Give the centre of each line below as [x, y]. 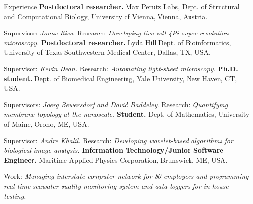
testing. [15, 195]
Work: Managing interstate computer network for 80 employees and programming [126, 176]
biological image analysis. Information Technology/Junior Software [114, 150]
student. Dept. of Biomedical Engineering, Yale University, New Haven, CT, [121, 78]
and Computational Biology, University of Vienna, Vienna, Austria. [106, 16]
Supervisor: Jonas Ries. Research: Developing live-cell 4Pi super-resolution [116, 33]
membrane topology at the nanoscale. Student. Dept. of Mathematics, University [127, 114]
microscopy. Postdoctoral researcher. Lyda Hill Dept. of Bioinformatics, [118, 42]
